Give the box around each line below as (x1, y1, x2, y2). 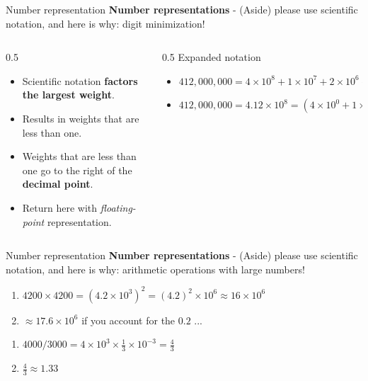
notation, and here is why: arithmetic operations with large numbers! (6, 261, 305, 276)
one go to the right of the (22, 162, 132, 177)
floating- (100, 200, 136, 215)
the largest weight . (22, 87, 115, 102)
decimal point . (22, 176, 93, 191)
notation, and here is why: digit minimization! (6, 16, 205, 30)
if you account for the (81, 312, 176, 327)
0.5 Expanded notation (161, 50, 261, 64)
